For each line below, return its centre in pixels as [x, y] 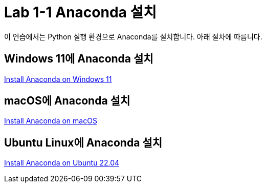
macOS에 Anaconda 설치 [67, 101]
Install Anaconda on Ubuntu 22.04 [62, 163]
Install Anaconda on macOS [51, 121]
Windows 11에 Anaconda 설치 [79, 59]
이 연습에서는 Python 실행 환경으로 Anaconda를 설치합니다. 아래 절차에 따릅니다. [133, 36]
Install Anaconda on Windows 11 [58, 79]
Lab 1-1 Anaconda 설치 [80, 12]
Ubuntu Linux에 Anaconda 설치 [83, 142]
